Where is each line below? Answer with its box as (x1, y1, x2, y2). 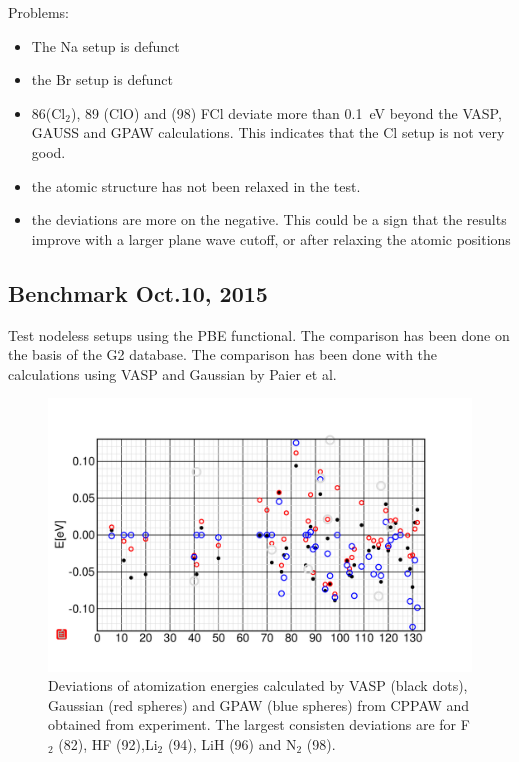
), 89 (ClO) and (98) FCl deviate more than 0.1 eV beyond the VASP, (70, 102, 502, 123)
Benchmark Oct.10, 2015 (8, 277, 268, 308)
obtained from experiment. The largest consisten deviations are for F (48, 714, 470, 735)
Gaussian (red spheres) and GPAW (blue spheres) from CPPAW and (48, 694, 470, 715)
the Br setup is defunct (31, 69, 173, 90)
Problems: (8, 2, 69, 22)
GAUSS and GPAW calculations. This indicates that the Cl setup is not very (31, 122, 505, 143)
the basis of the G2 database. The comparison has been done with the (8, 344, 438, 365)
